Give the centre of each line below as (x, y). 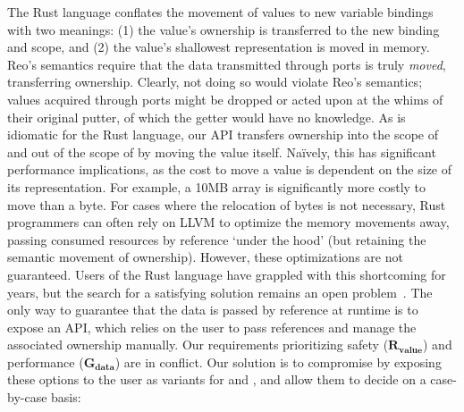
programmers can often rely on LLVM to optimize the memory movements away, (228, 222)
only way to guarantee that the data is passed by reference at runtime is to (213, 310)
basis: (66, 397)
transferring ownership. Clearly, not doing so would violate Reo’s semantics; (215, 82)
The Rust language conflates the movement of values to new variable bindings (220, 12)
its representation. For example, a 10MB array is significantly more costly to (217, 186)
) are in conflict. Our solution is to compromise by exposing (278, 362)
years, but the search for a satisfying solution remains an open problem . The (220, 292)
